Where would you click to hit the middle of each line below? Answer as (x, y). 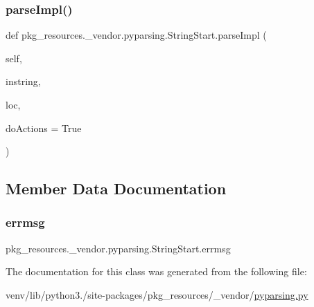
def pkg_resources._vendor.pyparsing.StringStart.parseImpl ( (136, 35)
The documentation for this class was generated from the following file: (156, 271)
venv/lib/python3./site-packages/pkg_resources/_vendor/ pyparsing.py (157, 294)
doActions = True (44, 128)
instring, (23, 81)
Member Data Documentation (116, 188)
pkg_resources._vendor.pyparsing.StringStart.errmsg (118, 248)
